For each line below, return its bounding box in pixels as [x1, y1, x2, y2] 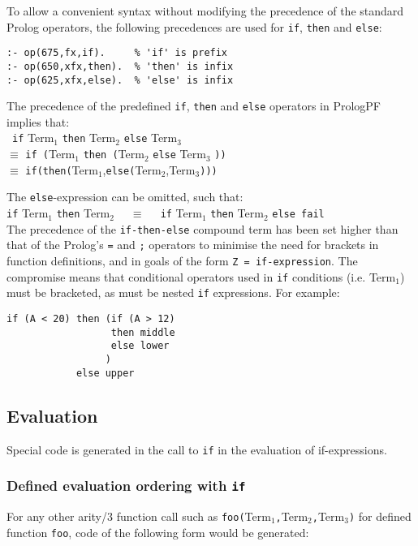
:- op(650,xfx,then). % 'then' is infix [6, 60, 234, 72]
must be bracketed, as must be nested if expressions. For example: [6, 284, 340, 301]
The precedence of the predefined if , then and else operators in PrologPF [6, 97, 381, 114]
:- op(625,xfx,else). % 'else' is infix [6, 74, 234, 86]
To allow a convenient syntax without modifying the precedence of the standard [6, 2, 404, 19]
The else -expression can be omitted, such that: [6, 188, 243, 205]
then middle [110, 326, 175, 338]
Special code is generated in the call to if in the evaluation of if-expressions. [6, 441, 387, 458]
